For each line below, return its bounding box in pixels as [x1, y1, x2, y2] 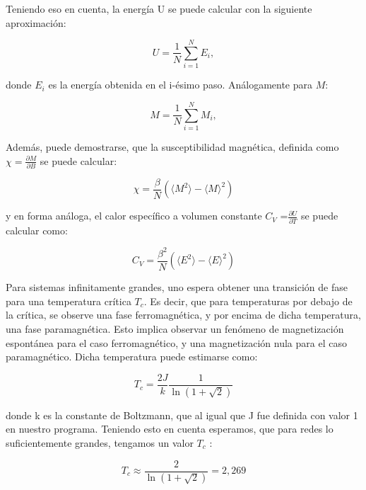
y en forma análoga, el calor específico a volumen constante [6, 208, 262, 223]
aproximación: [6, 15, 66, 30]
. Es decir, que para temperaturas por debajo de [143, 293, 353, 308]
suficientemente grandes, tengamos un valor [6, 435, 194, 450]
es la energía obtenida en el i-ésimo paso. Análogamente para [48, 77, 313, 92]
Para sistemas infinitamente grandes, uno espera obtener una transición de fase [6, 280, 348, 295]
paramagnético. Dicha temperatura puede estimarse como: [6, 349, 258, 364]
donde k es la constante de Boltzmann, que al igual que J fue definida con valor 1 [6, 407, 358, 422]
